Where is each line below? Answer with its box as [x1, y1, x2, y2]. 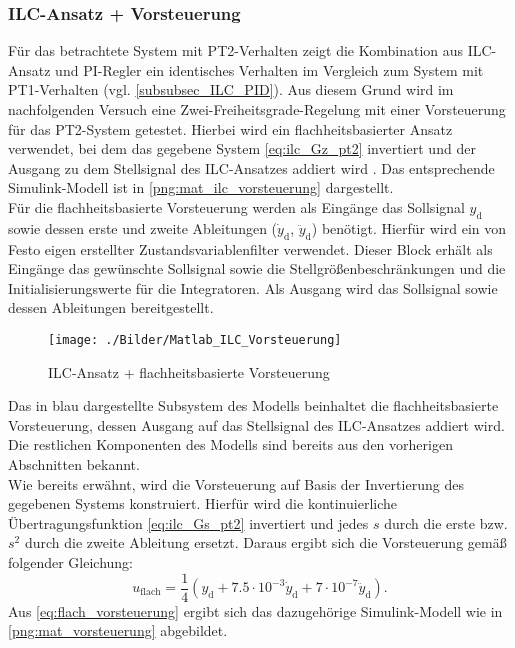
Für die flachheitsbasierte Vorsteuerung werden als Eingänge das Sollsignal [8, 196, 465, 217]
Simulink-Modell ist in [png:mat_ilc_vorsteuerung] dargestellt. [8, 177, 394, 198]
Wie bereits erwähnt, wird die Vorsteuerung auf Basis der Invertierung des [8, 473, 464, 494]
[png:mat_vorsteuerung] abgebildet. [8, 620, 228, 641]
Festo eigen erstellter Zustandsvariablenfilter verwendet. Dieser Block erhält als [8, 238, 493, 259]
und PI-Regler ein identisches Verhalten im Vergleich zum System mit [55, 59, 484, 80]
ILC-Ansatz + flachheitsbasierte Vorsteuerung [48, 361, 330, 382]
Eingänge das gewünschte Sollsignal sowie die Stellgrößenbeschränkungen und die [8, 258, 506, 279]
